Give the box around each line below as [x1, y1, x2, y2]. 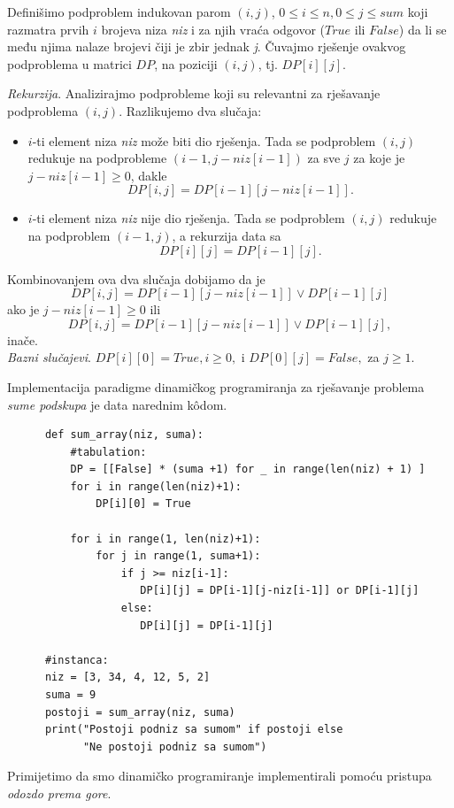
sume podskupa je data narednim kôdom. [7, 395, 227, 413]
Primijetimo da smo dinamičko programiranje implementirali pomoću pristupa [7, 766, 432, 785]
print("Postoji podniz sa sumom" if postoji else [44, 723, 343, 736]
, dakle [130, 165, 167, 184]
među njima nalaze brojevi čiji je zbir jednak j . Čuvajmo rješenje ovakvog [7, 37, 406, 56]
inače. [7, 330, 38, 349]
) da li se [398, 19, 447, 38]
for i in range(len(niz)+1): [70, 480, 242, 493]
